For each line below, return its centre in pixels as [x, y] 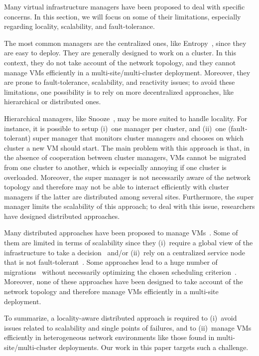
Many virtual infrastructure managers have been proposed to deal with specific [125, 6]
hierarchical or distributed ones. [53, 101]
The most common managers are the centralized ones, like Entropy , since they [125, 43]
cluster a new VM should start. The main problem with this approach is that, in [127, 147]
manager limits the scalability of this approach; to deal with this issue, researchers [129, 206]
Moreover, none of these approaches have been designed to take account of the [124, 281]
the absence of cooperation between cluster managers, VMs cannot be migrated [125, 157]
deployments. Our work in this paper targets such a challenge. [154, 347]
